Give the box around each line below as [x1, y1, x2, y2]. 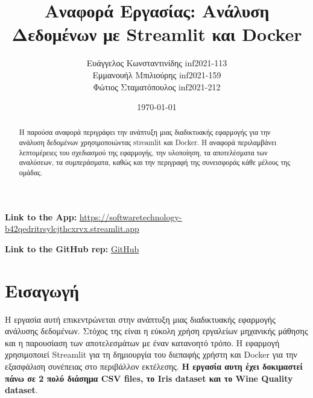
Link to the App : [5, 210, 77, 223]
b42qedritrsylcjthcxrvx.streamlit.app [5, 222, 139, 235]
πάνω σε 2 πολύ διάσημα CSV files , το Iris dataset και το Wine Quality [5, 372, 293, 384]
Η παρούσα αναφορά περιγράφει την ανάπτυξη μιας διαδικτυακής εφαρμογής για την [19, 127, 271, 137]
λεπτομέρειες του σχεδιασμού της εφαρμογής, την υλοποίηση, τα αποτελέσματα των [19, 147, 268, 157]
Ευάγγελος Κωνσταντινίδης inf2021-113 [86, 57, 227, 69]
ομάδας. [19, 167, 43, 178]
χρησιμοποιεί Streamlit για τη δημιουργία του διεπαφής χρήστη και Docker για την [5, 348, 297, 361]
